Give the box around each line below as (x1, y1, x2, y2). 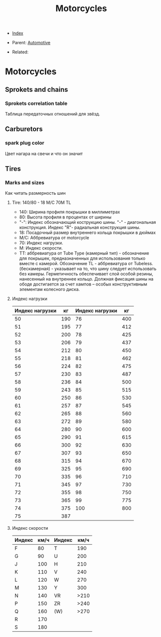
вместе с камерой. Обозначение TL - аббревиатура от (19, 261, 133, 267)
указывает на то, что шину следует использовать (54, 266, 157, 272)
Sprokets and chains (5, 85, 69, 94)
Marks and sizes (5, 179, 44, 186)
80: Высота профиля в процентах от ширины (19, 214, 112, 220)
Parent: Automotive (12, 40, 51, 46)
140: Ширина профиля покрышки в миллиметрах (19, 209, 120, 215)
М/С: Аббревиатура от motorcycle (19, 235, 89, 241)
